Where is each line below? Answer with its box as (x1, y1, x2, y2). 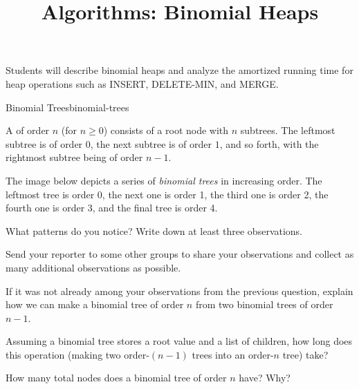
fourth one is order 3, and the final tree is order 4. (6, 200, 218, 215)
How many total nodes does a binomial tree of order (6, 370, 227, 385)
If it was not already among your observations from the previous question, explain (6, 283, 353, 298)
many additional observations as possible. (6, 260, 181, 274)
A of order (6, 123, 50, 137)
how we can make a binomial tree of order (6, 297, 184, 312)
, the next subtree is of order (90, 136, 212, 151)
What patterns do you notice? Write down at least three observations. (6, 223, 303, 238)
